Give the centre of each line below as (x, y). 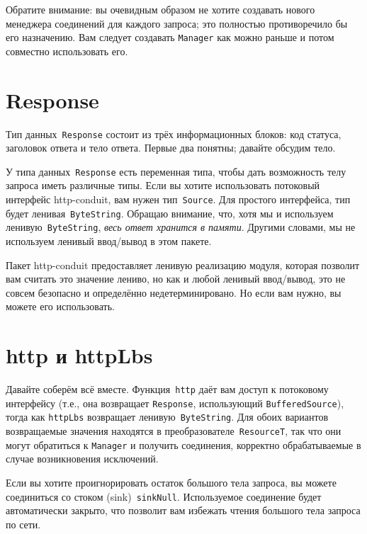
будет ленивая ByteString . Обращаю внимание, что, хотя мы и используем (170, 213)
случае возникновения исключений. (82, 459)
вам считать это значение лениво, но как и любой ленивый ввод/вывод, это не (176, 279)
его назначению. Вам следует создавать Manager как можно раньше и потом (170, 37)
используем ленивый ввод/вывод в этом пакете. (109, 241)
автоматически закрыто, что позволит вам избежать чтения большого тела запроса (183, 510)
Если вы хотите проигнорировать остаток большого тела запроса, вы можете (171, 482)
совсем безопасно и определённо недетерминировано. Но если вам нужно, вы (174, 292)
